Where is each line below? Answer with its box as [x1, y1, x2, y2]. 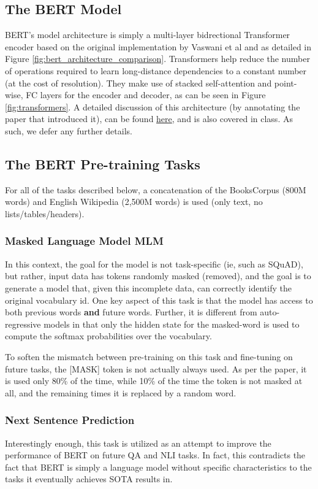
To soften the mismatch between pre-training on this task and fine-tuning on [5, 350, 293, 363]
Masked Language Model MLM [5, 233, 164, 248]
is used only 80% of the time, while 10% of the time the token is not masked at [5, 374, 303, 387]
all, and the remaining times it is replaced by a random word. [5, 386, 237, 399]
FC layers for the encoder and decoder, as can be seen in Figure [26, 88, 266, 101]
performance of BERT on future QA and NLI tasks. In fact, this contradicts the [5, 449, 306, 461]
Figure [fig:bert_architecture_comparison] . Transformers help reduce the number [5, 52, 310, 65]
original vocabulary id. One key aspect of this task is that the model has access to [5, 293, 313, 306]
